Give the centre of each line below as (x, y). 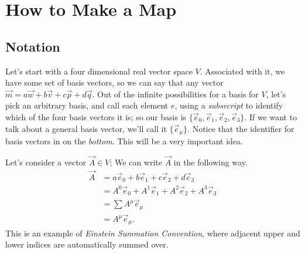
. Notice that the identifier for (241, 128)
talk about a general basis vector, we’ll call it (86, 128)
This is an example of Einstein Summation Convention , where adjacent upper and (153, 233)
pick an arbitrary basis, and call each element (87, 105)
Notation (33, 46)
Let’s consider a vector (46, 162)
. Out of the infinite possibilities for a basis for (175, 94)
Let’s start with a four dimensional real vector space (99, 71)
